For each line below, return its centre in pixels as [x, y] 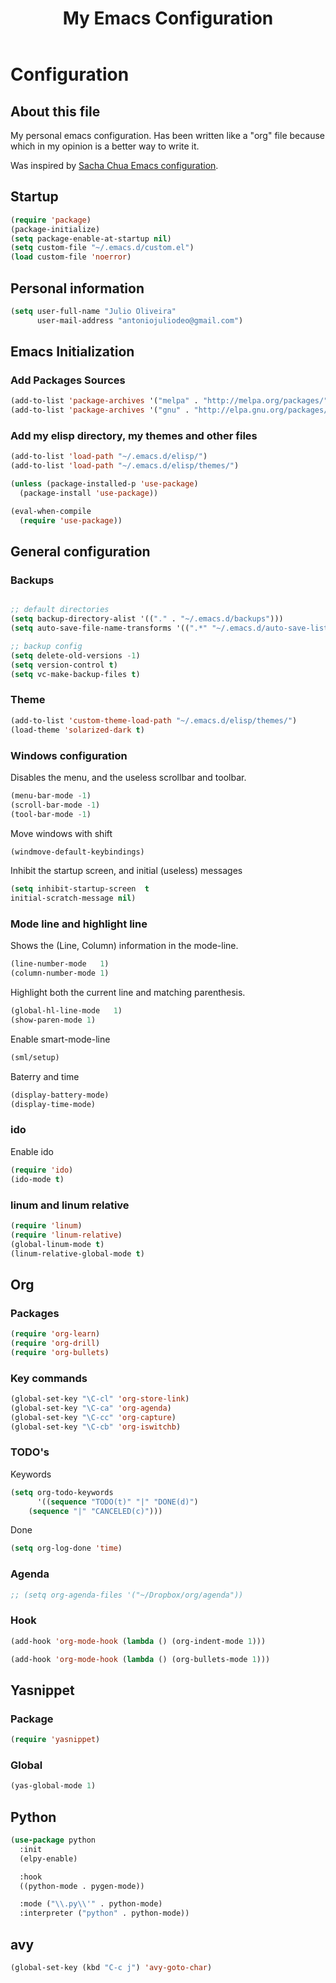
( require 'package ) [51, 220]
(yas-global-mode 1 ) [53, 1786]
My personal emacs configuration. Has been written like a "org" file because [168, 135]
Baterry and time [45, 1076]
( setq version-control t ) [64, 665]
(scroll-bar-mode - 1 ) [55, 805]
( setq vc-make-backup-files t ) [75, 674]
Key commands [49, 1378]
